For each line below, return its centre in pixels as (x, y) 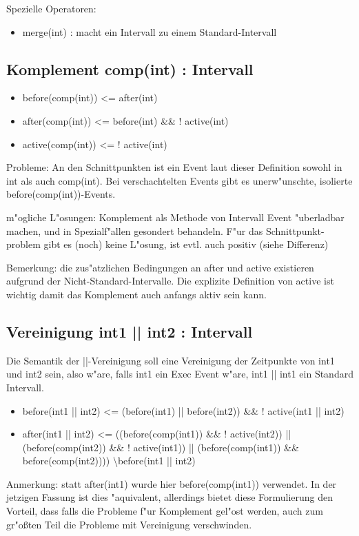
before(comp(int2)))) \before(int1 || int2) (109, 461)
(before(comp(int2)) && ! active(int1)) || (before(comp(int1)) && (161, 447)
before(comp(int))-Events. (61, 194)
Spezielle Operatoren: (51, 8)
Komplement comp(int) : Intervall (130, 69)
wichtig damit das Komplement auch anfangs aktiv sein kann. (136, 294)
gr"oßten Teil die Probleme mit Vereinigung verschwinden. (129, 524)
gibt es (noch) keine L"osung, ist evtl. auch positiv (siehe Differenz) (186, 244)
